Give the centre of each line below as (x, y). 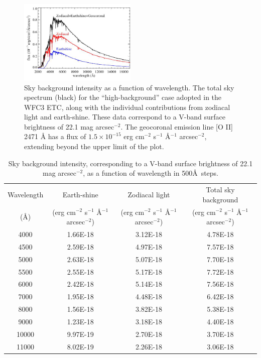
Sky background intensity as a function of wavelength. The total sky (129, 87)
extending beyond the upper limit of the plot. (94, 146)
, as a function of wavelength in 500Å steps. (151, 173)
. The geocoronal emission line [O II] (177, 126)
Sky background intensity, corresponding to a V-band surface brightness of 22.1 (130, 163)
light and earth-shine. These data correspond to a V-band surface (125, 117)
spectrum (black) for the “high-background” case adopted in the (123, 97)
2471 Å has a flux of (55, 136)
